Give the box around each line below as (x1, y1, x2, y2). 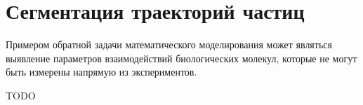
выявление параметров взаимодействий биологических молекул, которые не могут (6, 50, 357, 65)
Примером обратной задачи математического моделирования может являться (6, 37, 332, 52)
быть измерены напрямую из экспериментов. (6, 64, 197, 79)
